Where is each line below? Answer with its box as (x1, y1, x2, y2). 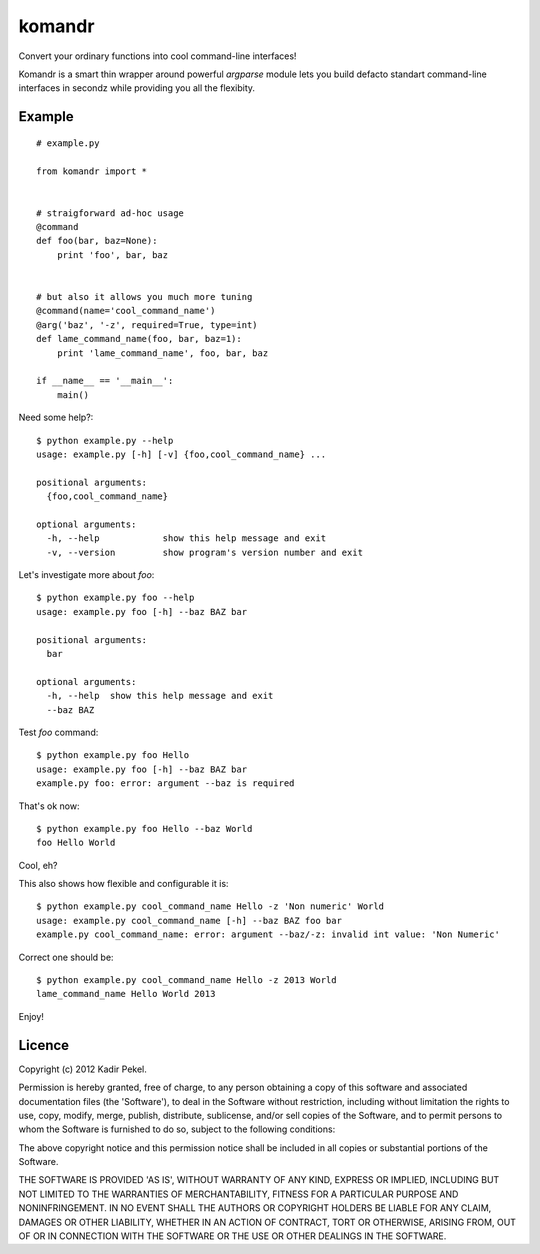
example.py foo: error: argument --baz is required (36, 778, 295, 789)
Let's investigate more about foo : (18, 569, 155, 581)
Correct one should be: (18, 951, 114, 963)
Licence (18, 1036, 70, 1054)
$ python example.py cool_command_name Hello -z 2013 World (36, 975, 337, 986)
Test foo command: (18, 726, 99, 738)
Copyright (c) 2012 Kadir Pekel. (18, 1063, 147, 1075)
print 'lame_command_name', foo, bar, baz (56, 347, 269, 359)
